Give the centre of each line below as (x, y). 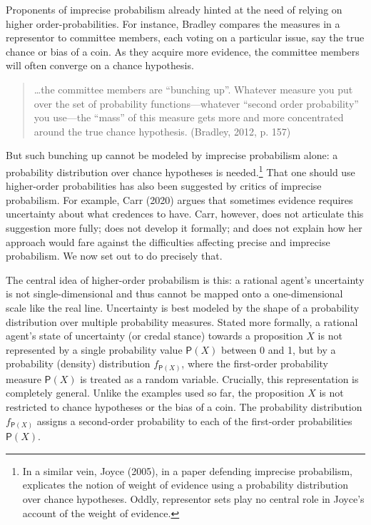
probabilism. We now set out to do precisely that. (114, 256)
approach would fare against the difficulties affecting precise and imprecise (168, 241)
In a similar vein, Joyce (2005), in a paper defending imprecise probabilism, (188, 470)
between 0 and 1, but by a (278, 349)
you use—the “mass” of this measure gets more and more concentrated (189, 117)
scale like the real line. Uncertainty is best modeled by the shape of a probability (183, 307)
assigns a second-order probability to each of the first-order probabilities (194, 420)
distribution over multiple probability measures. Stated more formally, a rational (182, 321)
